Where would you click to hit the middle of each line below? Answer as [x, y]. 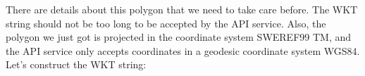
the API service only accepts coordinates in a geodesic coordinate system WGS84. [183, 50]
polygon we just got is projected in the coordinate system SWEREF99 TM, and [179, 37]
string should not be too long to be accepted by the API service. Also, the [166, 23]
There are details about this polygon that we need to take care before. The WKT [182, 9]
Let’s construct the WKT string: [76, 64]
